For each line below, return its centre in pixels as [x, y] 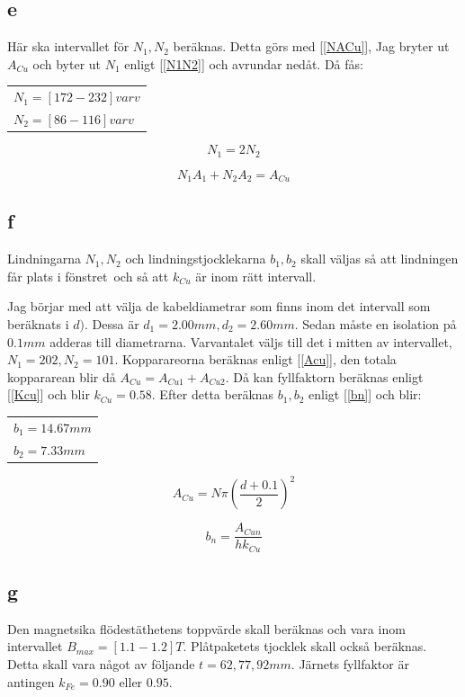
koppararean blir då [62, 376]
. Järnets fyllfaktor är [350, 664]
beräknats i [38, 323]
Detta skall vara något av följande [101, 664]
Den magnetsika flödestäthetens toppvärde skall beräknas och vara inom [206, 628]
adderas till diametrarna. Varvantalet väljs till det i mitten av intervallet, [251, 341]
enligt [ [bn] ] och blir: [365, 394]
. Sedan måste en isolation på [376, 323]
